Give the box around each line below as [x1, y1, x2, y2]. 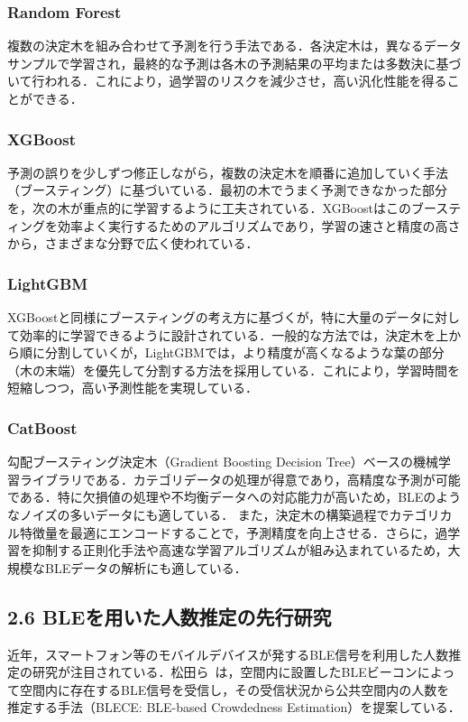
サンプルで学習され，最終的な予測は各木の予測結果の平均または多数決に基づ [7, 53, 462, 72]
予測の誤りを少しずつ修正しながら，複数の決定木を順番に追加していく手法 [7, 162, 448, 181]
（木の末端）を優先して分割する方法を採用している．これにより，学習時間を [7, 360, 460, 379]
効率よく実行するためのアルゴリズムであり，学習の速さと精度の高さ [57, 216, 461, 235]
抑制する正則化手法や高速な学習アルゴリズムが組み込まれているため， [32, 541, 448, 560]
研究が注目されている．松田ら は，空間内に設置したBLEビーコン [32, 662, 418, 681]
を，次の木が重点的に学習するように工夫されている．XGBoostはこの [7, 199, 411, 217]
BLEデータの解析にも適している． [44, 558, 247, 577]
